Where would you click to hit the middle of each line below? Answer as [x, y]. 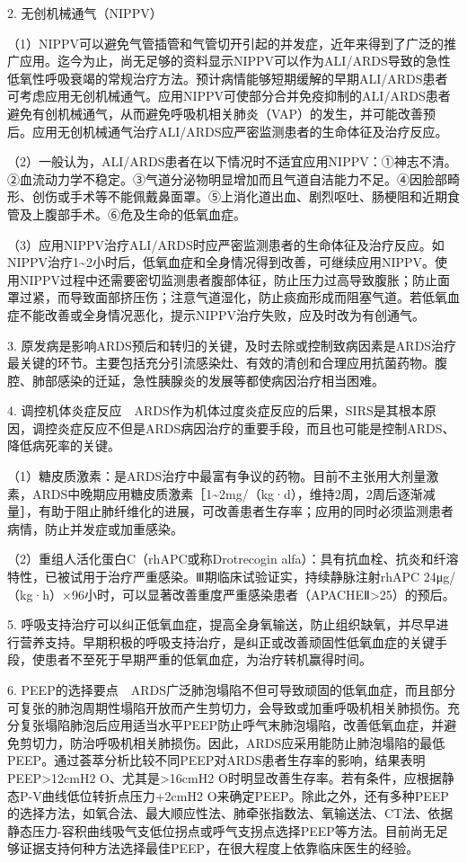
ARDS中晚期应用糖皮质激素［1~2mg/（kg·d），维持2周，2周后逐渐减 [233, 493]
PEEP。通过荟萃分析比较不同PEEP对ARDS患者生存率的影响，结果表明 [216, 760]
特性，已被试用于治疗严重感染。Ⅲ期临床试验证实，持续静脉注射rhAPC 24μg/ [232, 577]
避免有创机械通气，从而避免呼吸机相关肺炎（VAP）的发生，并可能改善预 [221, 113]
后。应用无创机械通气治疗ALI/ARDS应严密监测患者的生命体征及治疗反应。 [228, 131]
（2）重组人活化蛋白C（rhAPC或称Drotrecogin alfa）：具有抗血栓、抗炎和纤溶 [233, 559]
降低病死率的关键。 [64, 445]
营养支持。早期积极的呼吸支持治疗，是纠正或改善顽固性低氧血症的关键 [227, 641]
